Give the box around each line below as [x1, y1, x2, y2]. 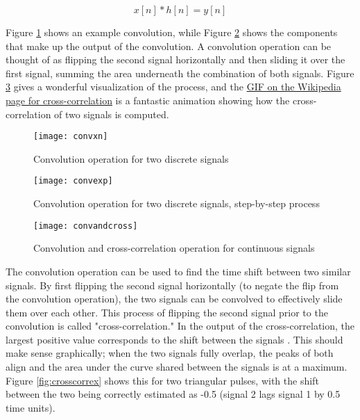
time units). [6, 400, 55, 414]
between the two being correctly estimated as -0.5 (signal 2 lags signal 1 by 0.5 [6, 387, 341, 401]
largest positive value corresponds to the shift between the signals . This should [6, 332, 343, 346]
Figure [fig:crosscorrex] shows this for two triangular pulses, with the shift [6, 373, 319, 387]
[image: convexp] [33, 176, 113, 186]
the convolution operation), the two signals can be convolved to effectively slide [6, 291, 343, 306]
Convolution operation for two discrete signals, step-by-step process [33, 196, 320, 211]
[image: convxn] [33, 131, 108, 142]
